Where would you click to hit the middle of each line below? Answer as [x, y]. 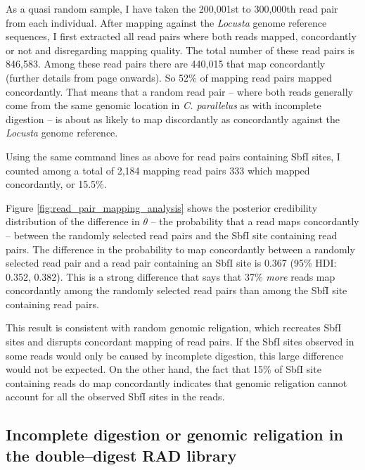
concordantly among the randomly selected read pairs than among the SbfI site [177, 290]
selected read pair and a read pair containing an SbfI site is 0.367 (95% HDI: [171, 263]
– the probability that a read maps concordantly [255, 221]
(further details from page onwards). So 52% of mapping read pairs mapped [169, 77]
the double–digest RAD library [121, 455]
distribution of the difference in [73, 221]
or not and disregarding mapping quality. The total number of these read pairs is [180, 50]
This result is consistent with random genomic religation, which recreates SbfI [174, 328]
